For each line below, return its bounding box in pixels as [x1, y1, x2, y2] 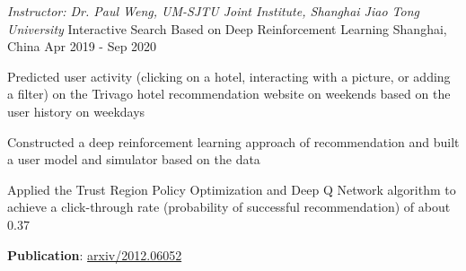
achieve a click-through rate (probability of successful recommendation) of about [7, 197, 451, 216]
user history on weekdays [7, 101, 145, 120]
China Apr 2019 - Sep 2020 [7, 37, 157, 56]
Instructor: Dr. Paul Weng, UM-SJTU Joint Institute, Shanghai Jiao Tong [7, 2, 419, 20]
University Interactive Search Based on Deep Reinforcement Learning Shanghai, [7, 19, 447, 38]
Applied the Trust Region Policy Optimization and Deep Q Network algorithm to [7, 179, 456, 198]
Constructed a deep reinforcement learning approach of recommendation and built [7, 132, 460, 151]
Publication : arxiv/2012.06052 [7, 245, 182, 264]
